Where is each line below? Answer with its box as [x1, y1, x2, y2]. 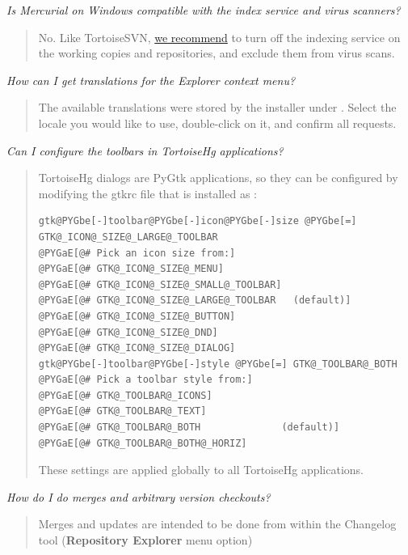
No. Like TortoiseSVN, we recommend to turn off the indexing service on [38, 28, 401, 45]
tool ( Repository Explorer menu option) [38, 532, 253, 549]
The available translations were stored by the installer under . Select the [38, 99, 397, 116]
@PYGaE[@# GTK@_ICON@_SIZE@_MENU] [38, 263, 224, 275]
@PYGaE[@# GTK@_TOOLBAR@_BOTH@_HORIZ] [38, 437, 247, 449]
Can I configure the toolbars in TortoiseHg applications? [6, 142, 284, 159]
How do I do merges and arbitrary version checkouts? [6, 488, 271, 505]
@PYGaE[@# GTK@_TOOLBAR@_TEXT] [38, 405, 207, 417]
